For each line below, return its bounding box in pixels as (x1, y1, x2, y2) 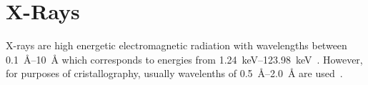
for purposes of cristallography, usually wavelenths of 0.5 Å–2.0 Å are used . (6, 66, 343, 81)
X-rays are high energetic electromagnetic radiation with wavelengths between (6, 38, 347, 53)
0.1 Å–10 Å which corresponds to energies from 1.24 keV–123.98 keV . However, (6, 51, 363, 66)
